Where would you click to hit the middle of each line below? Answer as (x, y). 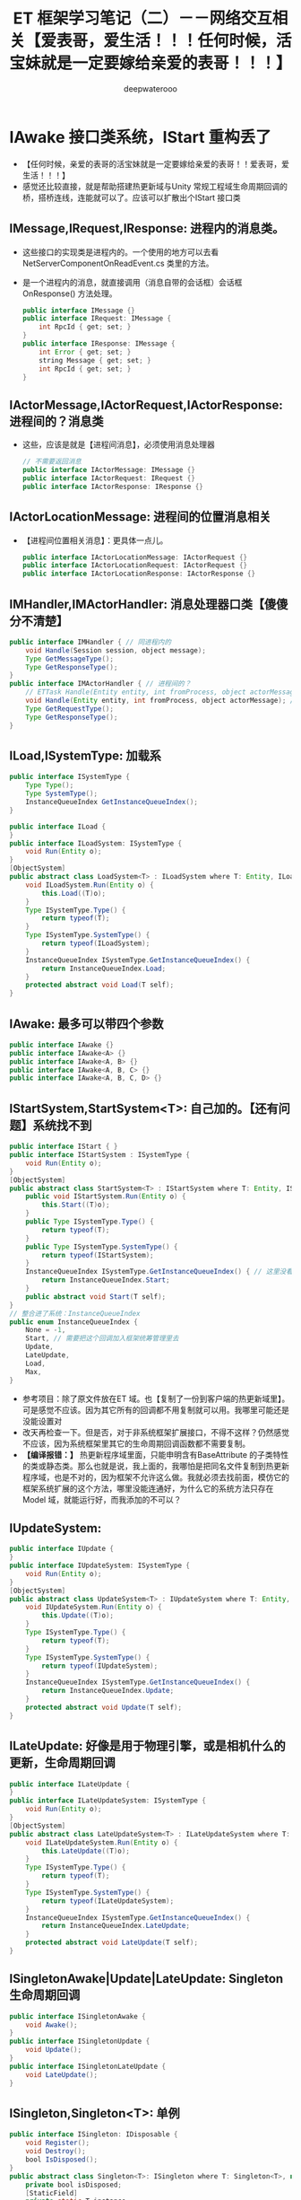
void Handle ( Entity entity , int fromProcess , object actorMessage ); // (162, 701)
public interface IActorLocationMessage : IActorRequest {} (135, 557)
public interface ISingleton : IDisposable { (94, 2134)
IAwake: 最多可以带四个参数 (86, 1024)
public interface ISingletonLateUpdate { (88, 2066)
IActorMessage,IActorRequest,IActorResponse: (146, 405)
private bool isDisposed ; (74, 2185)
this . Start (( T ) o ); (76, 1205)
